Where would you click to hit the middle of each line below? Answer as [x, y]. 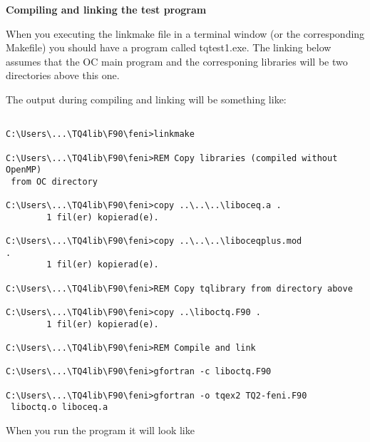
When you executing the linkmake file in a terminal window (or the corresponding [185, 33]
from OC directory [54, 181]
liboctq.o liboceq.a [60, 407]
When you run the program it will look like [100, 430]
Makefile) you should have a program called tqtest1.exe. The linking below [169, 47]
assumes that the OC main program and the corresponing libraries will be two [177, 61]
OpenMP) [24, 170]
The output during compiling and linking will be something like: [146, 99]
